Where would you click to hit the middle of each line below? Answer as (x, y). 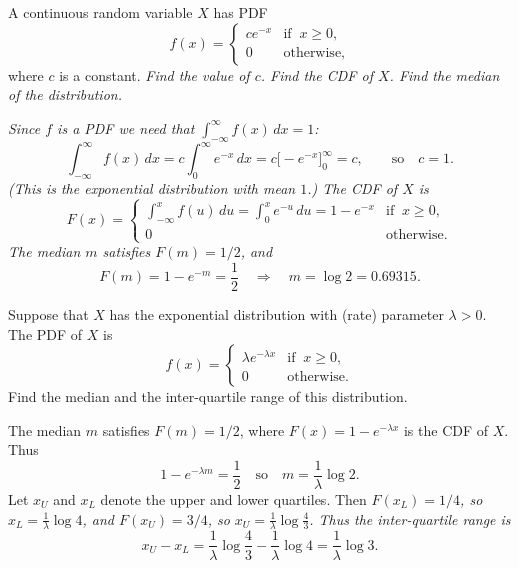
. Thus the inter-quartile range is (410, 518)
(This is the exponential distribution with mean (152, 187)
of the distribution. (65, 94)
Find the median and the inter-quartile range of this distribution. (208, 396)
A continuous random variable (100, 12)
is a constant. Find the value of (154, 74)
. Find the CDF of (316, 74)
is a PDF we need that (126, 127)
